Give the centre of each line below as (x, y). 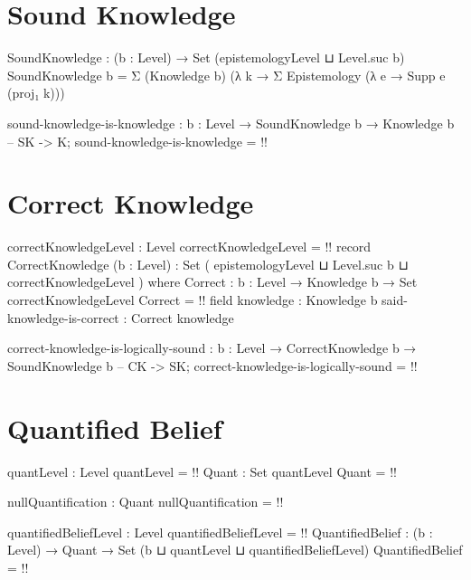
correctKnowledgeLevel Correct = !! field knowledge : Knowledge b (193, 300)
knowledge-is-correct (63, 317)
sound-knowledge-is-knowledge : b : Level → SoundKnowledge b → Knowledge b (231, 123)
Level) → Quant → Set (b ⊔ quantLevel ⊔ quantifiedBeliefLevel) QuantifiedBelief (235, 550)
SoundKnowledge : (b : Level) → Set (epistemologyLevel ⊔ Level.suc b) (206, 57)
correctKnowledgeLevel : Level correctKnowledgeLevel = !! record (189, 247)
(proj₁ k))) (36, 93)
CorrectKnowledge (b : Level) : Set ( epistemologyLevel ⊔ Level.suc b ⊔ (208, 264)
